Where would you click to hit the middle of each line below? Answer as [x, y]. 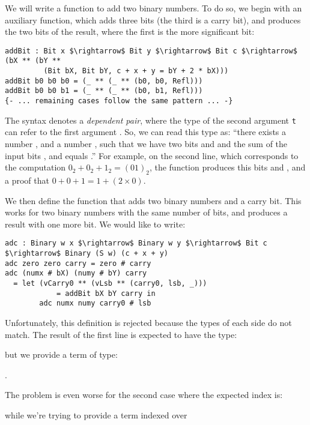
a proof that [27, 180]
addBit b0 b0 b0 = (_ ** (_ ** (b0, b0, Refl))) [104, 81]
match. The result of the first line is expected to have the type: [121, 334]
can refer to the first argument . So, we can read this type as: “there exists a [146, 132]
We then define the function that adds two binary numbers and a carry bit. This [153, 200]
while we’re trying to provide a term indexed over [96, 414]
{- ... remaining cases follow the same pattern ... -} [119, 101]
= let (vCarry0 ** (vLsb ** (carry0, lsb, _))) [110, 283]
